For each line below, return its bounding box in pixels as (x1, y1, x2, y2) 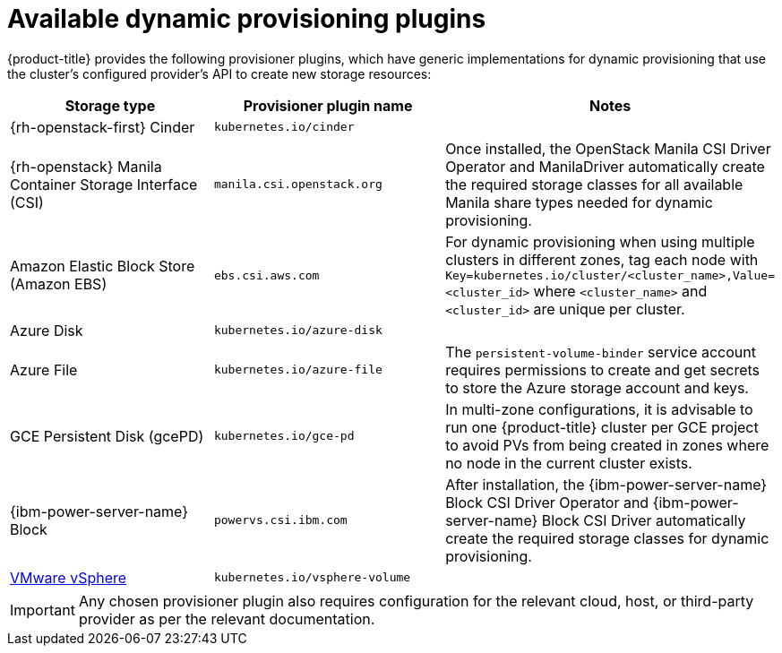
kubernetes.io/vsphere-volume (213, 571, 411, 585)
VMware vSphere (10, 568, 127, 587)
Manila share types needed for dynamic (445, 193, 713, 211)
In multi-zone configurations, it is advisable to (445, 400, 753, 418)
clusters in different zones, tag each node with (445, 250, 759, 269)
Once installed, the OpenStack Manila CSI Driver (445, 139, 771, 158)
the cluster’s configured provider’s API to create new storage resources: (7, 65, 432, 82)
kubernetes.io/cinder (213, 120, 355, 134)
